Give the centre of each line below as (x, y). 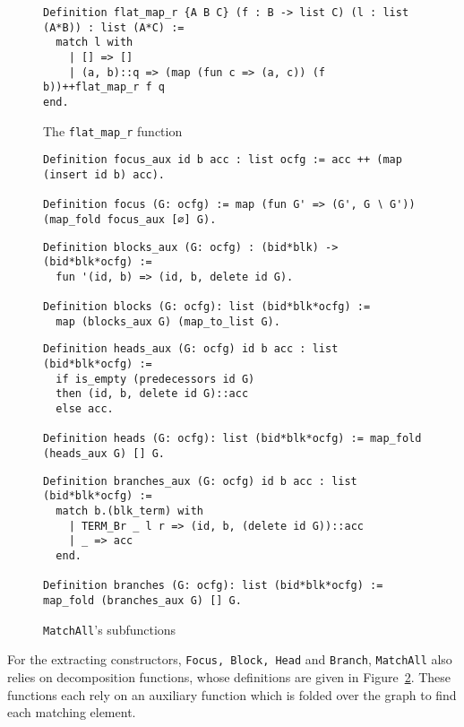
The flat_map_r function (113, 130)
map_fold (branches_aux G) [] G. (142, 600)
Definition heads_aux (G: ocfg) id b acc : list (191, 349)
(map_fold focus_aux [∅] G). (130, 219)
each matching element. (72, 712)
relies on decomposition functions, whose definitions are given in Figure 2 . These (229, 676)
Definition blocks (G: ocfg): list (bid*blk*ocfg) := (207, 307)
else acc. (85, 409)
